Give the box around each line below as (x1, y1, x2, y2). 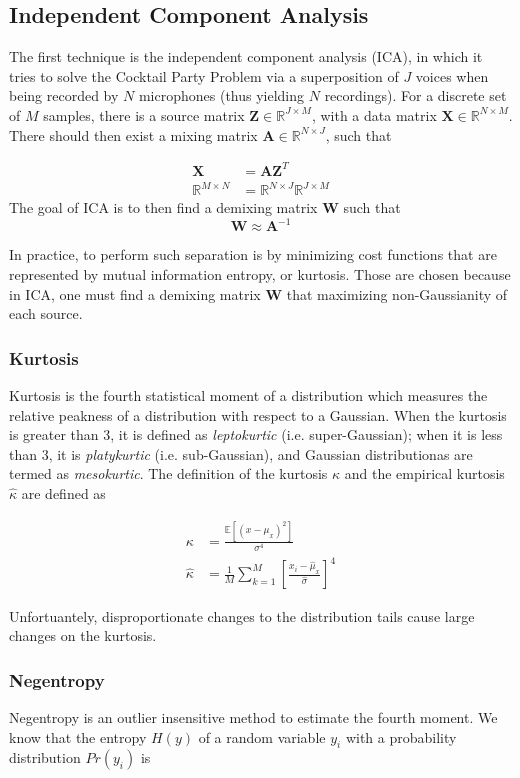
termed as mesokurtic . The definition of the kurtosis (9, 463, 328, 484)
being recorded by (9, 85, 119, 106)
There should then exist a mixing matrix (9, 124, 258, 145)
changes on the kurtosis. (9, 625, 157, 646)
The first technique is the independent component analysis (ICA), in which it (9, 46, 483, 67)
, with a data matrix (311, 104, 437, 125)
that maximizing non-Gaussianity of (286, 283, 508, 304)
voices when (415, 65, 489, 86)
